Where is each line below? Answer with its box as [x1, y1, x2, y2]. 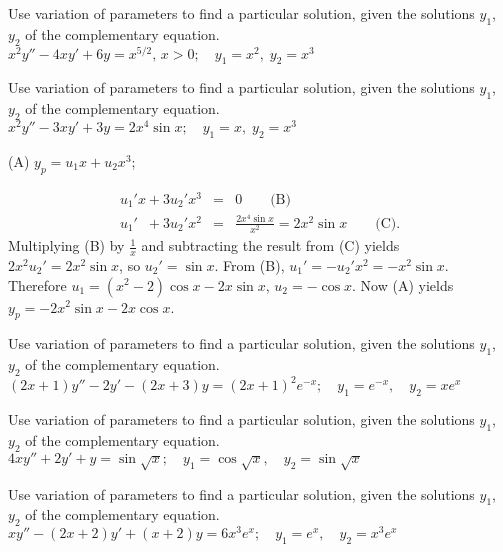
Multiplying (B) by [8, 235, 125, 256]
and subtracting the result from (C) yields [141, 235, 400, 256]
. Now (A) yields [352, 274, 454, 295]
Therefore [8, 274, 67, 295]
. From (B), [214, 254, 285, 275]
